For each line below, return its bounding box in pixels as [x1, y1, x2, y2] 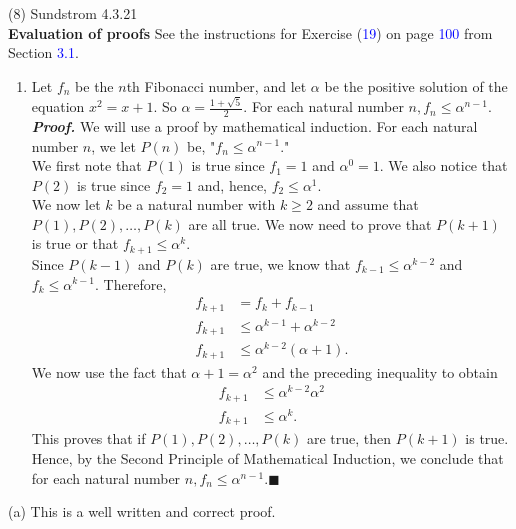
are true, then [307, 428, 392, 449]
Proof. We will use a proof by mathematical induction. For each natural [31, 115, 478, 136]
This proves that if [31, 428, 146, 449]
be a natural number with [117, 194, 276, 215]
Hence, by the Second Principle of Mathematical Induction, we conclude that [31, 448, 504, 469]
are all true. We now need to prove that [188, 213, 432, 234]
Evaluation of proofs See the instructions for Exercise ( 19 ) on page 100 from [8, 22, 493, 43]
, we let [91, 135, 136, 156]
